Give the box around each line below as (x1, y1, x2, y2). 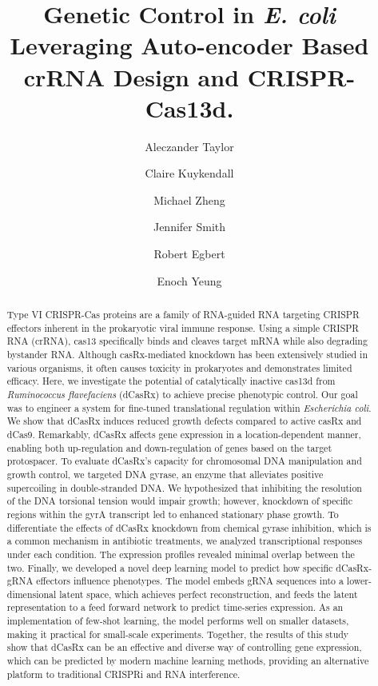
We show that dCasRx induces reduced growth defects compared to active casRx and (6, 414, 362, 428)
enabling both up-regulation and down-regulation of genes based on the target (6, 441, 332, 454)
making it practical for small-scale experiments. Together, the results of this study (6, 627, 349, 640)
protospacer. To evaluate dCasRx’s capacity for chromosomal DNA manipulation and (6, 454, 362, 468)
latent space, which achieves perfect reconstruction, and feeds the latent (59, 587, 358, 600)
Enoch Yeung (157, 272, 222, 289)
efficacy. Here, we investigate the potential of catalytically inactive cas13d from (6, 374, 336, 388)
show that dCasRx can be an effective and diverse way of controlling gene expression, (6, 640, 362, 654)
